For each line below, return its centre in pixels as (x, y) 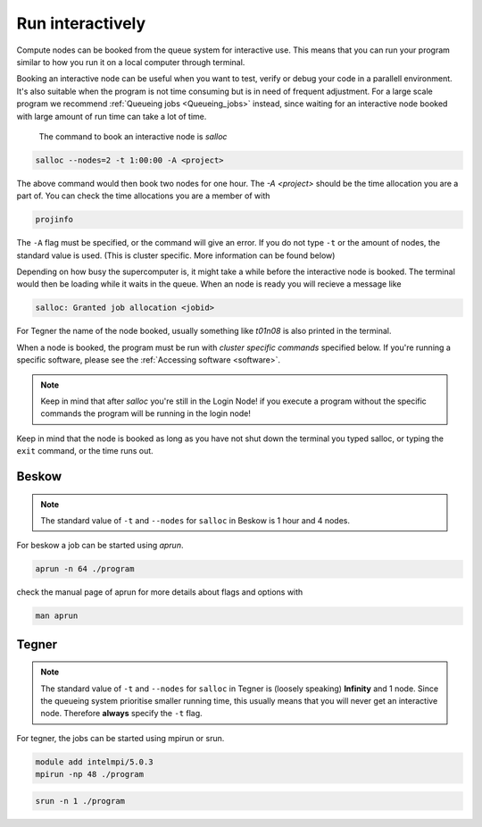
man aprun (57, 616)
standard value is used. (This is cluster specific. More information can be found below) (176, 255)
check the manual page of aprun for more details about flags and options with (160, 592)
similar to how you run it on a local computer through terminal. (131, 62)
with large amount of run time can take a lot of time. (112, 116)
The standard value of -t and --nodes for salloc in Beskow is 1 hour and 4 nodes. (195, 520)
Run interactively (81, 23)
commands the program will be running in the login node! (146, 413)
